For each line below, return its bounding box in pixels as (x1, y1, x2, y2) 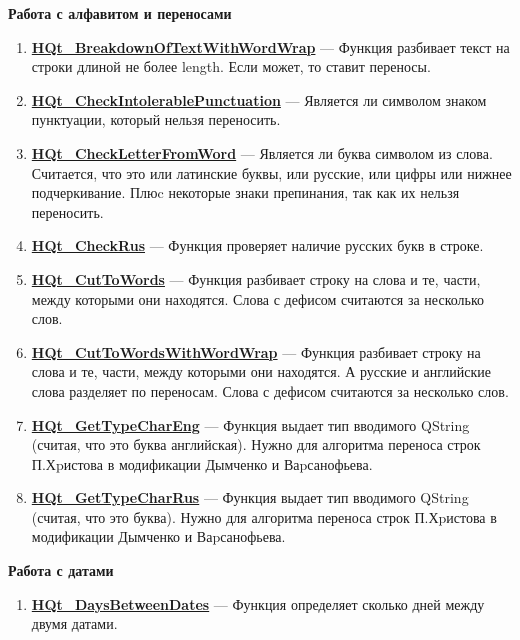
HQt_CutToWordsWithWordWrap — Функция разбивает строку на (31, 341, 481, 362)
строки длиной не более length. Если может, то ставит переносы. (31, 56, 431, 77)
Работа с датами (8, 560, 114, 581)
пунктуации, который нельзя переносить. (31, 109, 281, 130)
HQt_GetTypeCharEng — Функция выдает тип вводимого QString (31, 414, 470, 435)
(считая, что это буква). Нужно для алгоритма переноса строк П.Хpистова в (31, 506, 497, 527)
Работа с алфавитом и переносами (8, 3, 232, 23)
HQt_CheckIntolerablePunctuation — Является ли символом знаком (31, 89, 487, 110)
